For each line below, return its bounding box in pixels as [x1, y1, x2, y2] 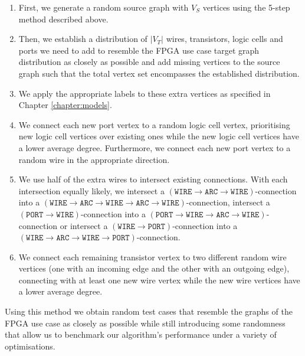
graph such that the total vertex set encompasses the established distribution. [18, 67, 300, 79]
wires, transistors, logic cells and [166, 32, 283, 45]
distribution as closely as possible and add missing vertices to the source [18, 55, 280, 68]
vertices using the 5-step [202, 1, 290, 13]
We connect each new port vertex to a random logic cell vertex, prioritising [18, 118, 290, 130]
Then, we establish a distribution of [18, 32, 147, 45]
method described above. [18, 12, 109, 25]
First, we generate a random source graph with [18, 1, 189, 13]
